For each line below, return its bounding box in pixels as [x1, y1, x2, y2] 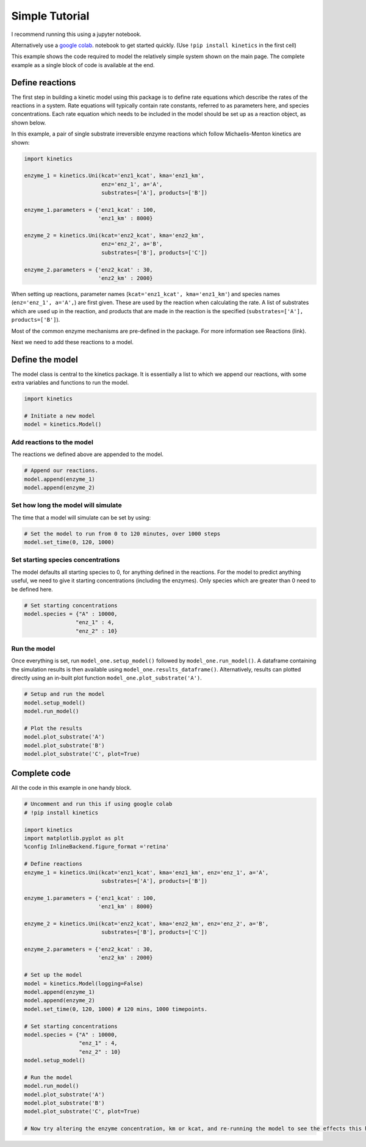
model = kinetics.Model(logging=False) [24, 980, 143, 987]
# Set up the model [24, 971, 82, 979]
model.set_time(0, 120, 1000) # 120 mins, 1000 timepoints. [24, 1005, 208, 1013]
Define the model [11, 354, 79, 364]
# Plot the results [24, 725, 82, 732]
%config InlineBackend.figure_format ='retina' [24, 843, 169, 850]
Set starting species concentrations [11, 555, 120, 564]
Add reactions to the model [11, 438, 94, 446]
